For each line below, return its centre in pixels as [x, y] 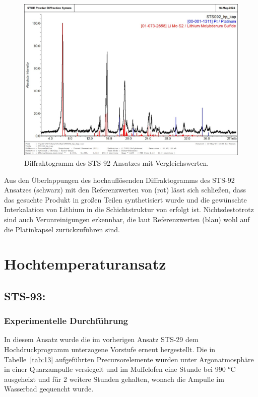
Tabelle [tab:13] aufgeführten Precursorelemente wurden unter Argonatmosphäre [129, 359]
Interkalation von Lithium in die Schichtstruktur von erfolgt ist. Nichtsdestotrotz [129, 209]
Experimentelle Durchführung [66, 321]
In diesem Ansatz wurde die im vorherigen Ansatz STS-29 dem [101, 339]
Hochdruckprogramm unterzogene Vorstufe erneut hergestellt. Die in [110, 349]
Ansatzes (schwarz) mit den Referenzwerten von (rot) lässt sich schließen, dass [125, 190]
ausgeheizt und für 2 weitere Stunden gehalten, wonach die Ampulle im [114, 379]
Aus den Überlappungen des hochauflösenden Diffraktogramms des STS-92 [119, 180]
